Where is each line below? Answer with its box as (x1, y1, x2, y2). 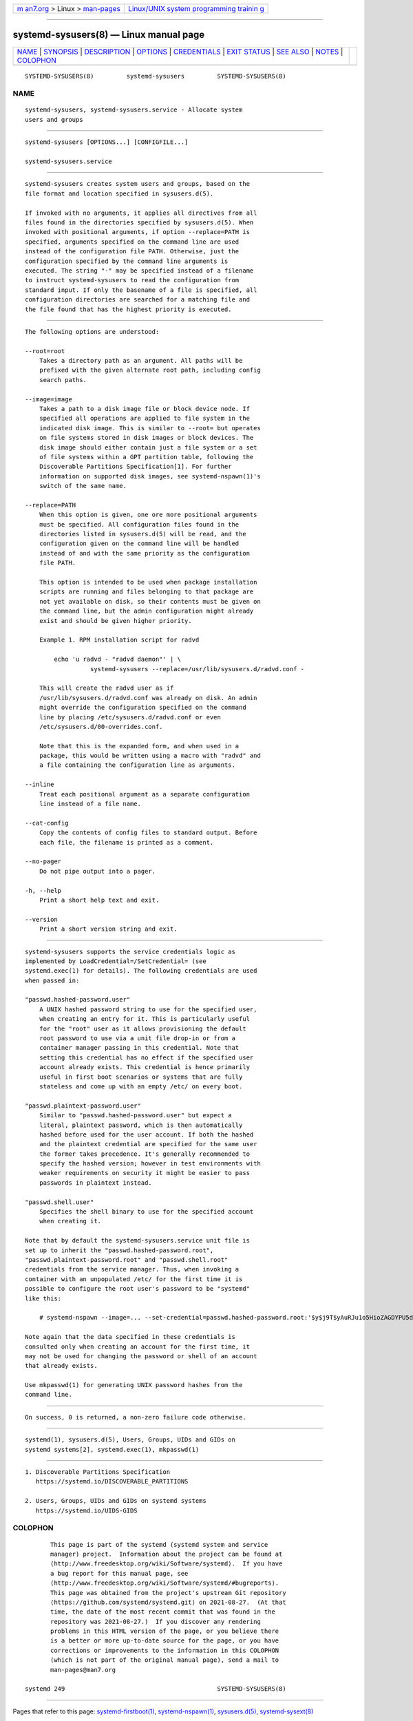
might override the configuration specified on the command (39, 704, 247, 712)
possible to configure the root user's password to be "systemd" (25, 1285, 251, 1293)
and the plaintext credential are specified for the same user (39, 1140, 257, 1148)
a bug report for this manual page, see (50, 1570, 189, 1577)
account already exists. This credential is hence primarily (39, 1064, 251, 1071)
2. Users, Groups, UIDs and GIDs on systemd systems (25, 1497, 206, 1505)
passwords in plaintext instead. (39, 1179, 153, 1187)
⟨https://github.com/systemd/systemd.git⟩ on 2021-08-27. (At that (50, 1598, 286, 1606)
